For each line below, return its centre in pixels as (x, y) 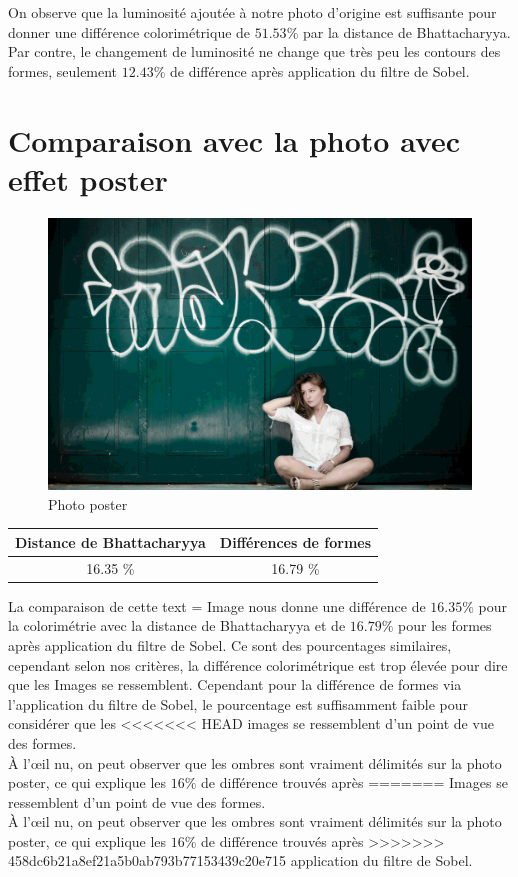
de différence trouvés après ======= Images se (354, 782)
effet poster (88, 178)
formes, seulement (63, 70)
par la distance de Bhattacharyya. (406, 31)
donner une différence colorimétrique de (129, 31)
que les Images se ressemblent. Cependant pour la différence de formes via (235, 684)
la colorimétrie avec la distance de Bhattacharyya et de (177, 625)
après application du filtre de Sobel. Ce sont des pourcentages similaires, (230, 644)
